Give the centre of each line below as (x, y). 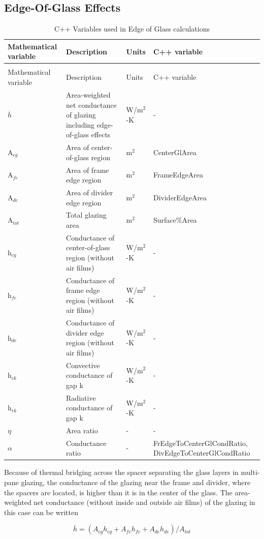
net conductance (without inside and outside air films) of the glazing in (144, 502)
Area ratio (82, 430)
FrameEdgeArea (178, 175)
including (80, 124)
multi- (250, 472)
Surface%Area (175, 220)
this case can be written (41, 512)
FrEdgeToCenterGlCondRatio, (200, 443)
